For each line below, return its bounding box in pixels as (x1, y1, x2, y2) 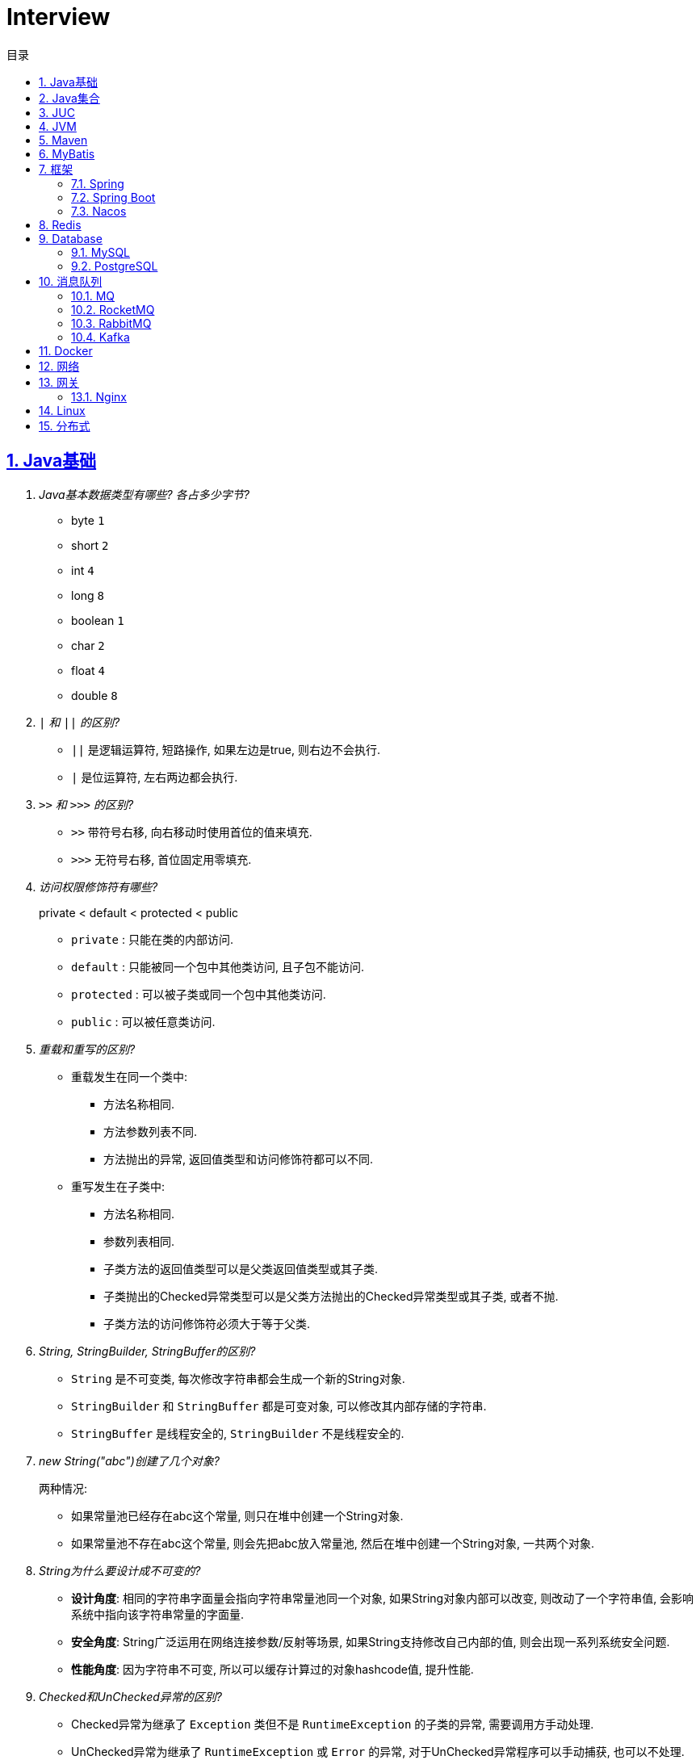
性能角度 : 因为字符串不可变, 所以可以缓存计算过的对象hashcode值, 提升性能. (71, 1662, 474, 1676)
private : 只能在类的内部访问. (71, 932, 233, 946)
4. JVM (39, 119, 77, 133)
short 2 (71, 538, 109, 552)
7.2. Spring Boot (71, 190, 156, 204)
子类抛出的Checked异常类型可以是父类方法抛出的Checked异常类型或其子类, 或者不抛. (103, 1289, 559, 1303)
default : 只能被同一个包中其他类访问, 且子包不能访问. (71, 959, 364, 974)
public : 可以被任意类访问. (71, 1014, 216, 1029)
